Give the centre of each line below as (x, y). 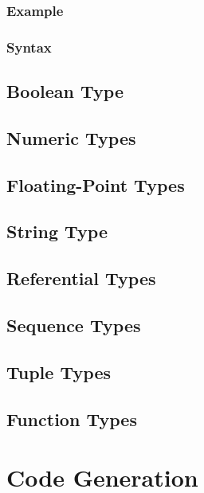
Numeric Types (71, 137)
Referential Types (81, 278)
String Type (57, 231)
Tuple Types (59, 372)
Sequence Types (74, 325)
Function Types (72, 419)
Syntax (29, 47)
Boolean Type (65, 91)
